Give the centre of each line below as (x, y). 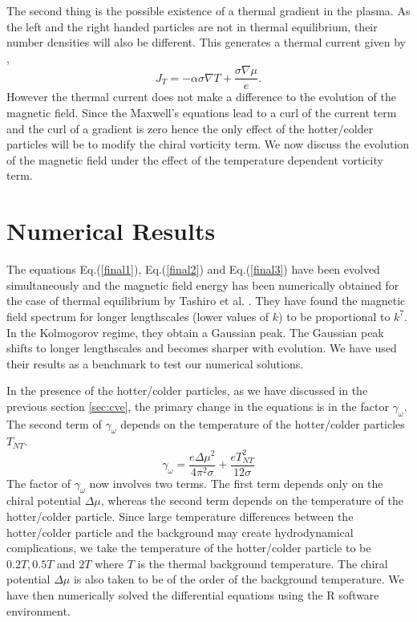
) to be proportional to (334, 316)
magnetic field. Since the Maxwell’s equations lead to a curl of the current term (202, 113)
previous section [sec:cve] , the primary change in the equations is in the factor (198, 406)
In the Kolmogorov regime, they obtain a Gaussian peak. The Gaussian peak (195, 332)
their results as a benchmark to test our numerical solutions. (155, 363)
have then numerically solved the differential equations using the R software (193, 594)
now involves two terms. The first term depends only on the (236, 483)
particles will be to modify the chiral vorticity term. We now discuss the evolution (208, 144)
